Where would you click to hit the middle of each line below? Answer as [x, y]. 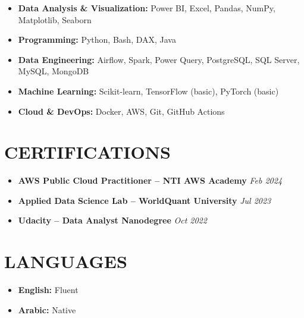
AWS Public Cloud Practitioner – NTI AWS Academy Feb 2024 [150, 180]
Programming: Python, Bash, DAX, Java [97, 40]
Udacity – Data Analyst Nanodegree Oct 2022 [112, 220]
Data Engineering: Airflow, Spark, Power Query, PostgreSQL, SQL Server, [159, 59]
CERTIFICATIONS [87, 152]
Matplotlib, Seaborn [55, 19]
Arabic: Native [47, 309]
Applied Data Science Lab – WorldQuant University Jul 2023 [145, 200]
